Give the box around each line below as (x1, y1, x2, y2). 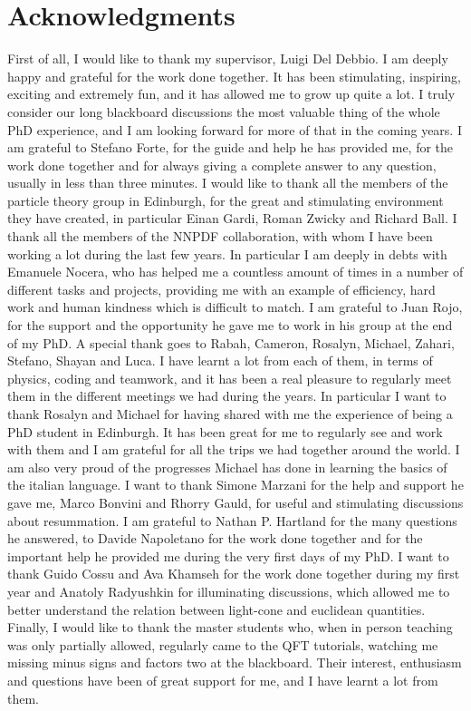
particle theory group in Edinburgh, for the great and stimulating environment (7, 190, 444, 209)
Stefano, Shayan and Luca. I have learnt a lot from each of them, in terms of (7, 351, 433, 370)
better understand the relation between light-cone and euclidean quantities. (7, 599, 426, 618)
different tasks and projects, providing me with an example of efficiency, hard (7, 279, 436, 298)
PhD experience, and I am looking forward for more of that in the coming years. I (7, 120, 462, 139)
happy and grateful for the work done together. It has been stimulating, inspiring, (7, 66, 461, 85)
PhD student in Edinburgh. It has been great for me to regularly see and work (7, 422, 443, 441)
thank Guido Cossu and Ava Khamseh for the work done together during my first (7, 564, 460, 583)
